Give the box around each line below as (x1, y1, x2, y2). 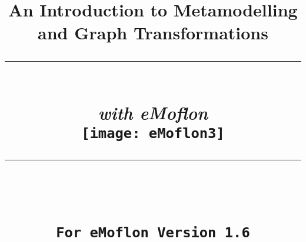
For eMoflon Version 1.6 (56, 224, 250, 241)
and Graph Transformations (38, 21, 268, 45)
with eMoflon (98, 100, 208, 125)
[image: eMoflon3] (81, 125, 225, 142)
